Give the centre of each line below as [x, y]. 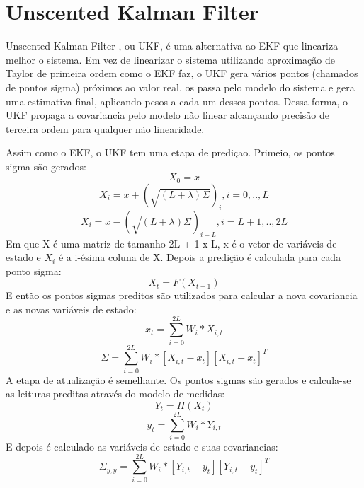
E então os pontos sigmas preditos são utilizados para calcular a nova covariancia [182, 295]
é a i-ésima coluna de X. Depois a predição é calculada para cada [200, 257]
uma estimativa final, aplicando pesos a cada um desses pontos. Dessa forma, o [177, 101]
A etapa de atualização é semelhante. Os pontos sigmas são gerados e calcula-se [178, 379]
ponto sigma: [34, 271]
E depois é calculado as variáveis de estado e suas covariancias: [142, 447]
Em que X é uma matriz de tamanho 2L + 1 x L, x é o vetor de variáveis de [171, 243]
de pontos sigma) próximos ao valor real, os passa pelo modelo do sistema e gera [180, 87]
